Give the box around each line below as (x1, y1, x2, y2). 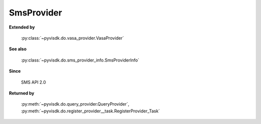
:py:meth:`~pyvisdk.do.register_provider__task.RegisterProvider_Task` (21, 108, 160, 114)
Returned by (9, 90, 35, 96)
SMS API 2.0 (21, 79, 46, 85)
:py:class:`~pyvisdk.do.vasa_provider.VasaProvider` (21, 35, 124, 41)
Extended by (9, 24, 35, 30)
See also (9, 46, 27, 52)
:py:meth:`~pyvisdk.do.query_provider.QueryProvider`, (21, 101, 130, 107)
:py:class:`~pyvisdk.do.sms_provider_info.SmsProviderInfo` (21, 57, 140, 63)
